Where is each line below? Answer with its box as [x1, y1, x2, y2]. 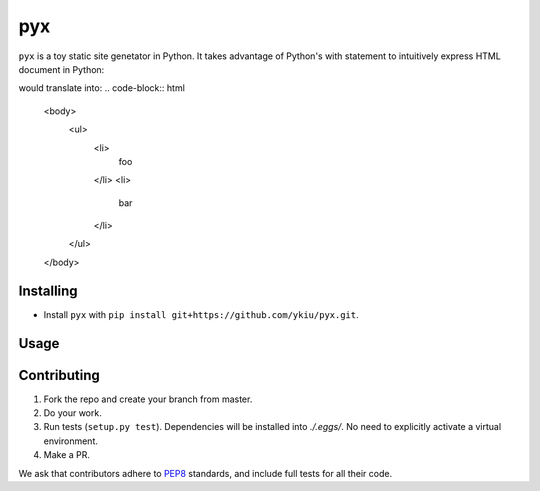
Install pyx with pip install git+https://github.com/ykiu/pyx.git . [43, 308, 359, 320]
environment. [43, 435, 99, 447]
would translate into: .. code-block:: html [18, 82, 185, 94]
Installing [18, 282, 79, 299]
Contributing [18, 366, 100, 384]
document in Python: [18, 63, 105, 75]
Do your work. [43, 407, 102, 419]
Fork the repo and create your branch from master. [43, 393, 253, 405]
